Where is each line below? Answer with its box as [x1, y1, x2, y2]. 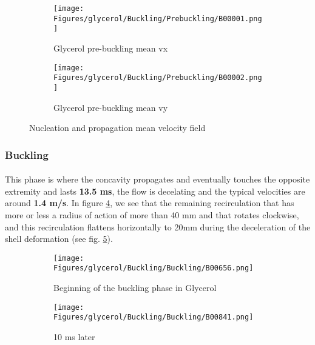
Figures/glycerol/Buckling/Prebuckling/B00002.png [53, 73, 262, 82]
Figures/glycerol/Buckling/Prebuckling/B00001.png [53, 14, 262, 23]
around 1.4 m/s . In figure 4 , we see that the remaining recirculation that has [5, 196, 294, 209]
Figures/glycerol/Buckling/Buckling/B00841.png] [53, 313, 254, 322]
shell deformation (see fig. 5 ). [5, 232, 113, 245]
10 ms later [53, 330, 95, 343]
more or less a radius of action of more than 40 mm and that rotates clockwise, [5, 208, 299, 221]
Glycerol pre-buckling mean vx [53, 41, 168, 54]
